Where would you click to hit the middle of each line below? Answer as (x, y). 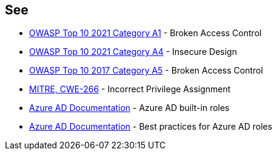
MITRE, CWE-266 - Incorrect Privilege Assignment (130, 89)
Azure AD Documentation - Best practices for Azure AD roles (151, 127)
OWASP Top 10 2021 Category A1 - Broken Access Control (145, 33)
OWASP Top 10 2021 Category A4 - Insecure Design (133, 52)
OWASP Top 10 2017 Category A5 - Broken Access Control (146, 71)
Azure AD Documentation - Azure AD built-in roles (129, 108)
